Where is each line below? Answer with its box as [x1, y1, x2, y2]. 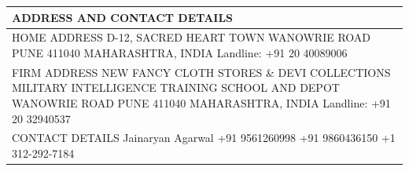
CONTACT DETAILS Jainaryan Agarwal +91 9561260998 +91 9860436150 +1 [12, 129, 396, 146]
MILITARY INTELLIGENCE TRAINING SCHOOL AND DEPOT [12, 79, 340, 96]
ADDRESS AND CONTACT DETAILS [12, 9, 234, 25]
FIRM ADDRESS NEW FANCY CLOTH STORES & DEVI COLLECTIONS [12, 64, 391, 80]
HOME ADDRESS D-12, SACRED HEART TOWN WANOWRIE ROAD [12, 29, 371, 45]
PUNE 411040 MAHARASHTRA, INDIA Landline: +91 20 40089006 [12, 44, 348, 60]
